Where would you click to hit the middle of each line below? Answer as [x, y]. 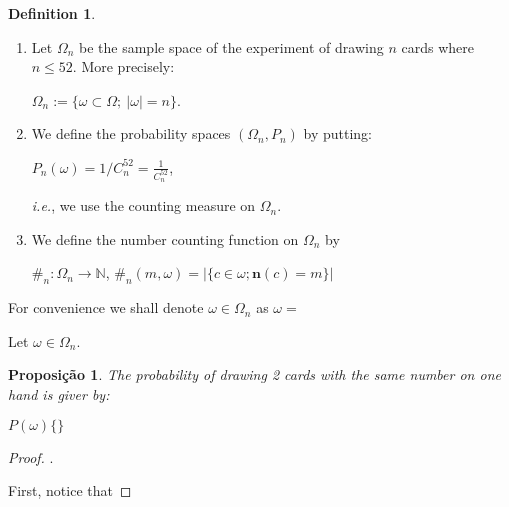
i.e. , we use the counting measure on [143, 205]
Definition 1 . [52, 13]
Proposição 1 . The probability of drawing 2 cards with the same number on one [254, 374]
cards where [437, 46]
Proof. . [31, 456]
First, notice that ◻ [70, 490]
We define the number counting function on [165, 238]
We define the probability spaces [131, 133]
